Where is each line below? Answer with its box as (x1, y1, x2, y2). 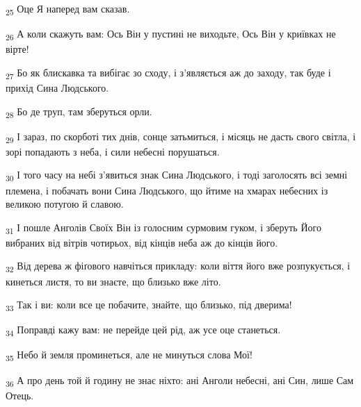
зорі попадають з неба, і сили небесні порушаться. (6, 144, 220, 158)
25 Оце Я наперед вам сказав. (6, 1, 130, 17)
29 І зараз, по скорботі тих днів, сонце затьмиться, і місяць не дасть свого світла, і (6, 128, 356, 145)
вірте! (6, 42, 29, 56)
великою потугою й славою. (6, 197, 124, 211)
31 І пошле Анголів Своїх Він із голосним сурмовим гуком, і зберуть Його (6, 219, 321, 236)
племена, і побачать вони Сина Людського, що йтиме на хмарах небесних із (6, 183, 328, 197)
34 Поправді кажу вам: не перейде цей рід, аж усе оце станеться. (6, 322, 281, 339)
